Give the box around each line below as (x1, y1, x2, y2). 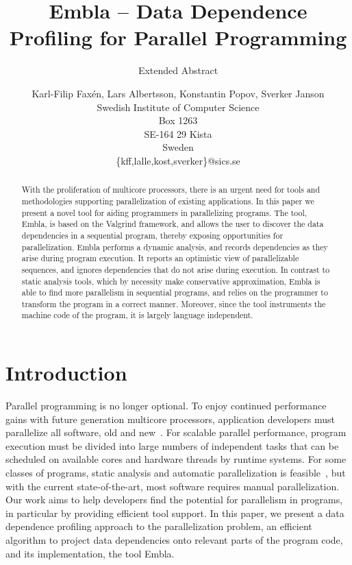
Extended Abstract (138, 63, 218, 77)
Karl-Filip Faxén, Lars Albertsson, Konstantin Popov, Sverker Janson (32, 86, 325, 100)
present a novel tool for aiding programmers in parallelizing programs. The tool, (21, 206, 307, 218)
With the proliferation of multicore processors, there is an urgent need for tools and (21, 184, 320, 195)
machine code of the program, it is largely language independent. (21, 309, 253, 321)
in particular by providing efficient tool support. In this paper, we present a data (5, 505, 344, 520)
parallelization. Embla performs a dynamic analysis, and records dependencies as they (21, 241, 328, 252)
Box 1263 (158, 113, 198, 128)
